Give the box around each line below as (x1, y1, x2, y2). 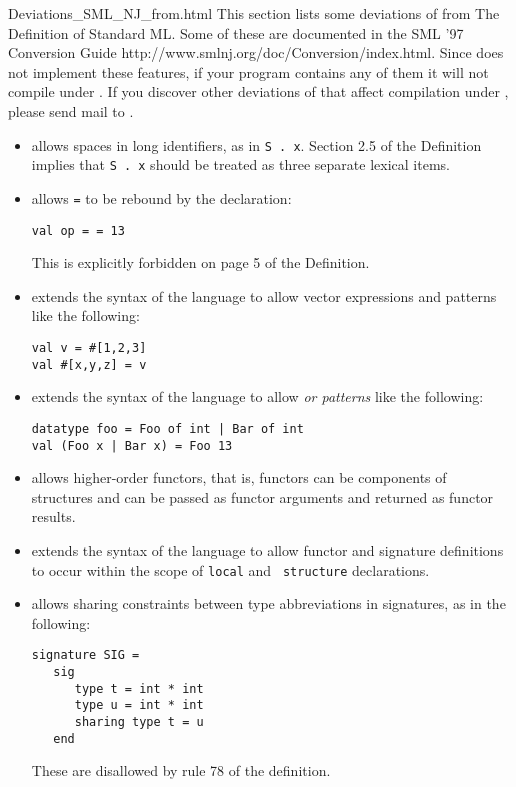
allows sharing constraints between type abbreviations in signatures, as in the (31, 593, 506, 614)
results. (31, 506, 76, 527)
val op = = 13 (31, 223, 125, 238)
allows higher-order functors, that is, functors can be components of (31, 467, 447, 488)
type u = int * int (74, 698, 204, 713)
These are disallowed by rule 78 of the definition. (31, 760, 331, 781)
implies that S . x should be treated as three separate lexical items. (31, 154, 450, 175)
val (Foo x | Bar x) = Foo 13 (31, 438, 233, 453)
